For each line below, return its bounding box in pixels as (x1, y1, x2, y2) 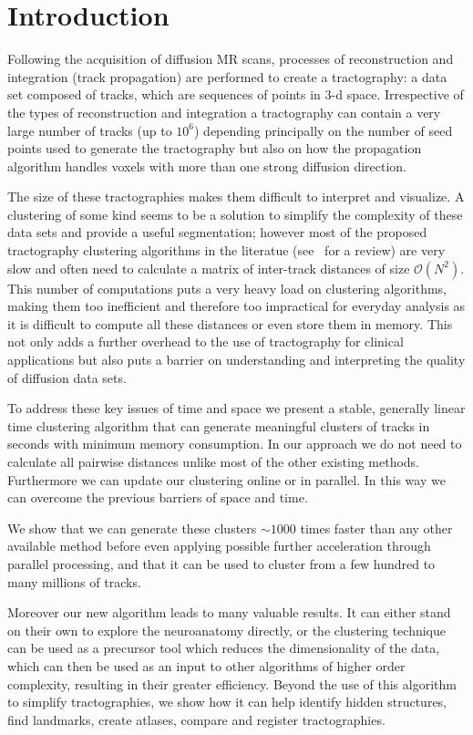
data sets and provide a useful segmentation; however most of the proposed (7, 223, 427, 242)
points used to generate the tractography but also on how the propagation (7, 139, 422, 158)
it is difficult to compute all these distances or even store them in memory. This (7, 314, 453, 333)
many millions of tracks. (7, 572, 141, 591)
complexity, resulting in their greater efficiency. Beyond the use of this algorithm (7, 674, 457, 693)
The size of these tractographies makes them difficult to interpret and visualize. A (7, 187, 465, 206)
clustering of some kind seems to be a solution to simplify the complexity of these (7, 204, 463, 223)
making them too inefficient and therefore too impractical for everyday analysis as (7, 296, 466, 316)
